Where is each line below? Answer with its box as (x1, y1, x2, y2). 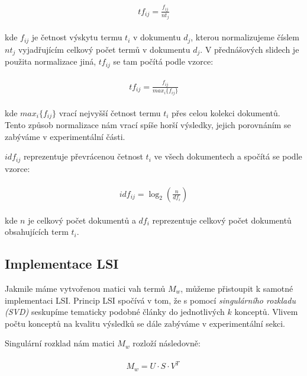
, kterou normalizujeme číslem (190, 31, 299, 43)
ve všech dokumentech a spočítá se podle (154, 150, 302, 162)
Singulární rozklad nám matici (5, 337, 115, 349)
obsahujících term (5, 225, 69, 238)
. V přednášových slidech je (200, 43, 299, 55)
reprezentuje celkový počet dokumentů (152, 214, 292, 226)
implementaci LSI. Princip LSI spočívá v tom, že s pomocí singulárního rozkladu (5, 294, 296, 306)
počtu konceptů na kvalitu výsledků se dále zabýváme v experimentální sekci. (5, 317, 285, 329)
